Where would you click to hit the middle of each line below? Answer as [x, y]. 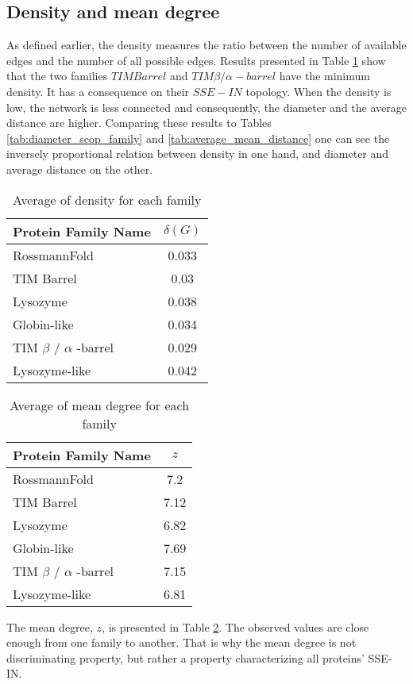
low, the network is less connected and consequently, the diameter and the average [206, 107]
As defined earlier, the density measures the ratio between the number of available [206, 45]
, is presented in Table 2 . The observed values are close [235, 626]
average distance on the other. [80, 169]
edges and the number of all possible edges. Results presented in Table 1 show [196, 60]
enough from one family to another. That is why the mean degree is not [181, 642]
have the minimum [324, 76]
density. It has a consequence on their [98, 91]
